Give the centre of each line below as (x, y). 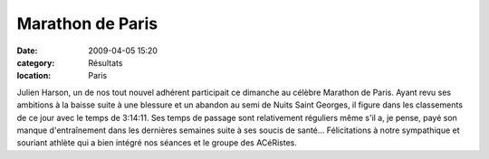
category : (36, 62)
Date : (27, 51)
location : (34, 76)
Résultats (105, 62)
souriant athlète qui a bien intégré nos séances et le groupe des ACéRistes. (157, 143)
